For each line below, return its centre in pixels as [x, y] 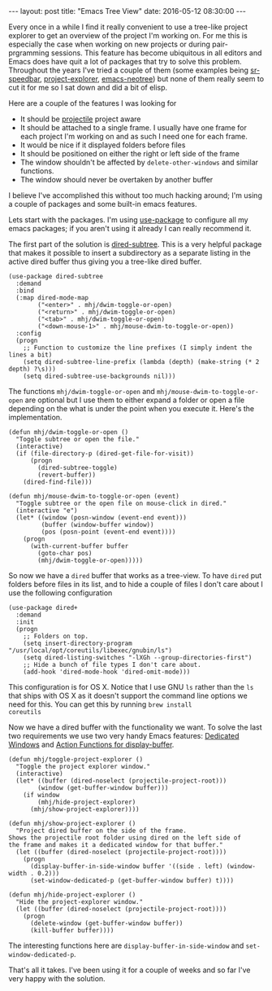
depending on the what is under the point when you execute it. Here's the [132, 408]
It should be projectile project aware [80, 119]
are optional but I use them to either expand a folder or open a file [135, 400]
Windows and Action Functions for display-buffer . [91, 744]
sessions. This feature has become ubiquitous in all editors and [157, 53]
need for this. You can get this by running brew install [100, 704]
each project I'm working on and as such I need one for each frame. [134, 136]
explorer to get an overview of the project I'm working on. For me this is [128, 35]
